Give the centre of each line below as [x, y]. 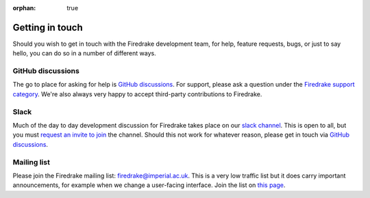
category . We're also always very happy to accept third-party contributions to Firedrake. [137, 94]
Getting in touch [48, 27]
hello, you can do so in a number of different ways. [85, 53]
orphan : [24, 8]
